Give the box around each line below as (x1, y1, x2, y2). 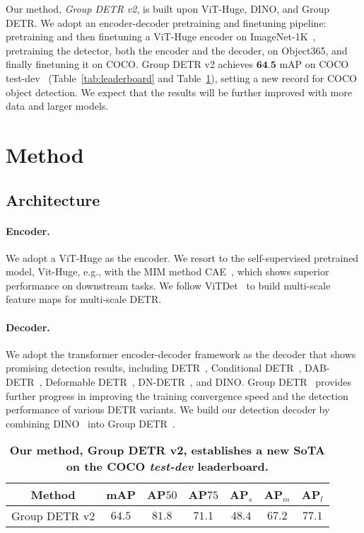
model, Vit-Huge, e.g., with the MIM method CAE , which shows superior (6, 264, 329, 279)
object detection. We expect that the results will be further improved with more (6, 84, 352, 99)
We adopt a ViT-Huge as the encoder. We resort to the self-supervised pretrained (6, 250, 359, 265)
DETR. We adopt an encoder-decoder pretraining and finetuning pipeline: (6, 15, 327, 30)
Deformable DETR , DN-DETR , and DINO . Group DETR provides (45, 374, 352, 389)
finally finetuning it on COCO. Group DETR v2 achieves (6, 57, 254, 71)
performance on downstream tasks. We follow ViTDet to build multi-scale (6, 277, 331, 292)
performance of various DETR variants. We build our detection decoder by (6, 402, 330, 417)
